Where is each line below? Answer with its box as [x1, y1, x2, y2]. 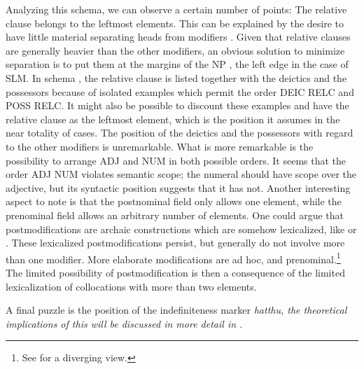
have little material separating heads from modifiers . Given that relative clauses [6, 29, 351, 44]
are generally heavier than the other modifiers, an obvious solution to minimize [6, 43, 345, 57]
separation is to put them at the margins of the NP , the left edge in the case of [6, 57, 349, 71]
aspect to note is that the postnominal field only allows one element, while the [6, 194, 342, 209]
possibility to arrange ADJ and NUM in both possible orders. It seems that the [6, 153, 346, 167]
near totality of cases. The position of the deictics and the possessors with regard [6, 125, 353, 140]
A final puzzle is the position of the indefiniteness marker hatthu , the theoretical [6, 302, 347, 317]
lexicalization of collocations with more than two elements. [6, 279, 257, 293]
